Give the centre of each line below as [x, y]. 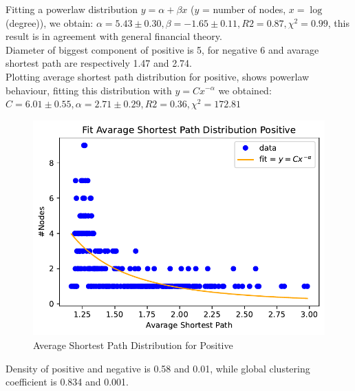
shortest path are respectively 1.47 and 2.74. [99, 63]
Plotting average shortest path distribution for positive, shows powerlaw [158, 76]
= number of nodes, [244, 9]
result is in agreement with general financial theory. [114, 36]
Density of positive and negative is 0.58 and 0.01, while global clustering [158, 368]
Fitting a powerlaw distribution [72, 9]
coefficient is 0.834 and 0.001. [67, 382]
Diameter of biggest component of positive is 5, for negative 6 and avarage [162, 49]
